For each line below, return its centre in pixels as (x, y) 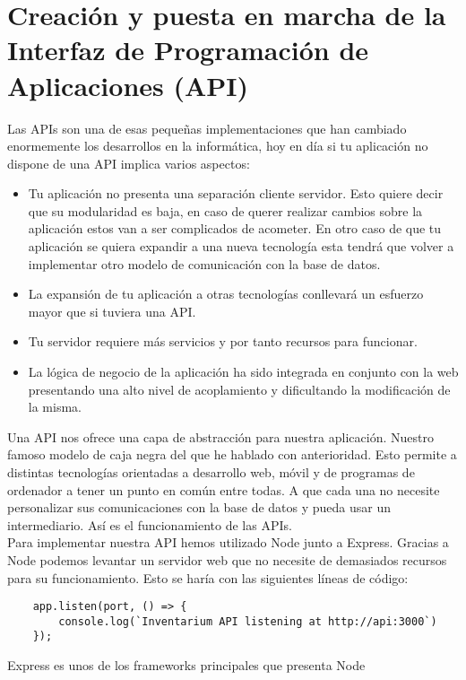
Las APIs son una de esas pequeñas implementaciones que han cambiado (207, 128)
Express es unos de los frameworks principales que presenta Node (186, 665)
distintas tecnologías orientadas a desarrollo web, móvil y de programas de (211, 472)
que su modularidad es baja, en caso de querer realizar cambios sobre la (225, 210)
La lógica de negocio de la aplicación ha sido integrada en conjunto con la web (243, 372)
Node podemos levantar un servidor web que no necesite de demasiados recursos (227, 559)
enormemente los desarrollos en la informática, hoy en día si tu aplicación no (218, 146)
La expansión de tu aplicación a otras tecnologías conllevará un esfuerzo (226, 294)
